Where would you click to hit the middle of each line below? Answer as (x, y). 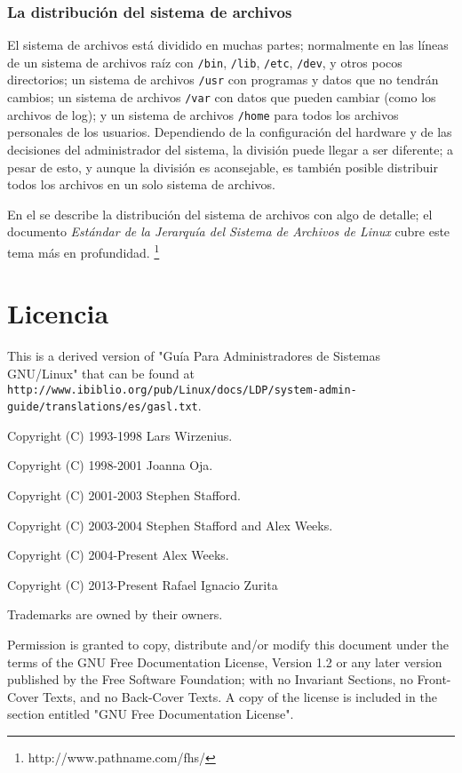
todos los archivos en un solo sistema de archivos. (141, 184)
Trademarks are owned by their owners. (115, 614)
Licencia (58, 313)
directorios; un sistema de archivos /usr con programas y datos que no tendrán (223, 80)
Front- (434, 679)
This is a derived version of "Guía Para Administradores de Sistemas (194, 356)
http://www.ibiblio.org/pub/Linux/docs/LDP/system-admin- (182, 390)
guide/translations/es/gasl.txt (103, 407)
